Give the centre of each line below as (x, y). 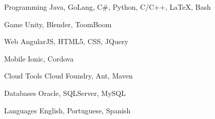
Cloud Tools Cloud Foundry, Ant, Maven (69, 76)
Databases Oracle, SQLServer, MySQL (65, 93)
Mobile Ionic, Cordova (39, 58)
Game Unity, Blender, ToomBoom (58, 24)
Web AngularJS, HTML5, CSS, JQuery (66, 41)
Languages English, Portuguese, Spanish (67, 110)
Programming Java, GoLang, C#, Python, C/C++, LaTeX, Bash (107, 7)
